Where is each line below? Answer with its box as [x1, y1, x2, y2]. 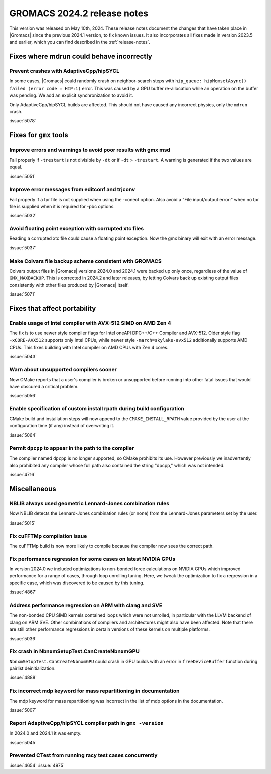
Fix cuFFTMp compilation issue [9, 532, 87, 539]
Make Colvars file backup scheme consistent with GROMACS [9, 257, 162, 264]
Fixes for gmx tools [9, 131, 68, 139]
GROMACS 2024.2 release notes [9, 8, 148, 19]
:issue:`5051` [9, 174, 36, 180]
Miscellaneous [9, 485, 56, 493]
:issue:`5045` [9, 739, 37, 745]
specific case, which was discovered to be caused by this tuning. [9, 580, 145, 586]
